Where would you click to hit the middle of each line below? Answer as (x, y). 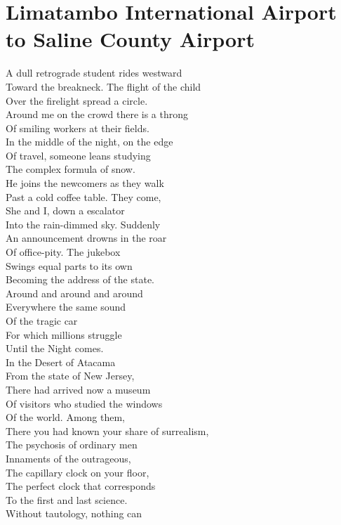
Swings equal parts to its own (69, 265)
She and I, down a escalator (65, 210)
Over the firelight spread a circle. (77, 100)
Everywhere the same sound (66, 307)
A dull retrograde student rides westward (94, 73)
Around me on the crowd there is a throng (97, 114)
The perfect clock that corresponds (81, 486)
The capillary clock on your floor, (78, 472)
